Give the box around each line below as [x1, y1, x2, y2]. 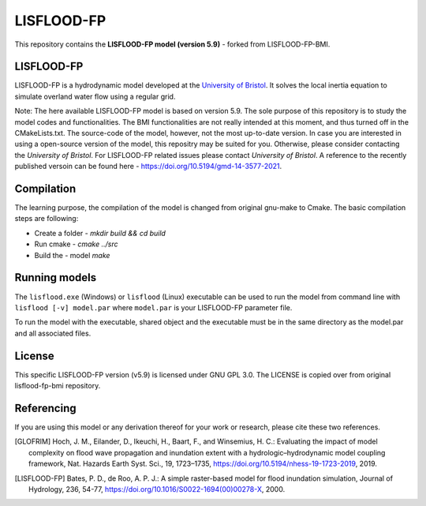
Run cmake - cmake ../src [34, 239, 118, 249]
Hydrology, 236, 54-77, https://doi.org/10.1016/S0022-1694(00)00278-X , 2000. [28, 484, 286, 493]
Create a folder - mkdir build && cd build [34, 228, 166, 238]
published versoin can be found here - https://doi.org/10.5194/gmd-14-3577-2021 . [14, 162, 282, 171]
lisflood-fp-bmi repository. [14, 381, 101, 391]
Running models [14, 271, 97, 284]
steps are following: [14, 214, 79, 223]
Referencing [14, 401, 77, 414]
